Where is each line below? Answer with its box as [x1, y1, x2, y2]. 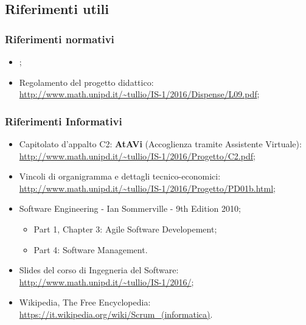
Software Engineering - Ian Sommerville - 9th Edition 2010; [19, 202, 241, 215]
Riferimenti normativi [5, 31, 114, 46]
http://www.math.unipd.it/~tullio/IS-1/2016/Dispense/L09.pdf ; [19, 88, 260, 100]
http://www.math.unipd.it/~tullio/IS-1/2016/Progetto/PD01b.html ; [19, 181, 276, 194]
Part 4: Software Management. [33, 243, 148, 256]
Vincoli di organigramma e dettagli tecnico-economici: [19, 170, 221, 183]
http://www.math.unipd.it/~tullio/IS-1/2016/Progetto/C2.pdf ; [19, 149, 256, 162]
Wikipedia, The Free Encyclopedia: [19, 296, 151, 309]
